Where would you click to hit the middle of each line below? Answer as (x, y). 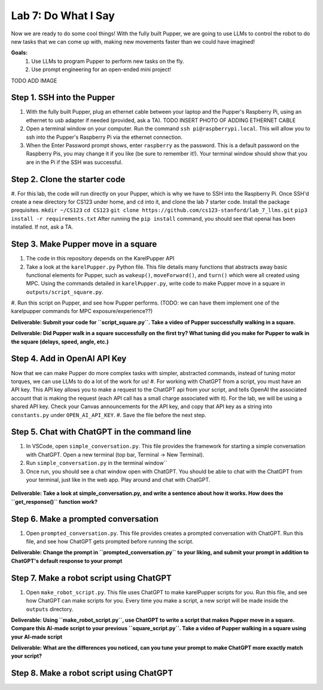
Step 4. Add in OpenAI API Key (69, 359)
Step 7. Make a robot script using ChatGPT (91, 578)
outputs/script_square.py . (65, 292)
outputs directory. (50, 609)
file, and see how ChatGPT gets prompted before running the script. (110, 542)
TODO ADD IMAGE (34, 80)
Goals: (19, 53)
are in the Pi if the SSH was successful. (74, 162)
